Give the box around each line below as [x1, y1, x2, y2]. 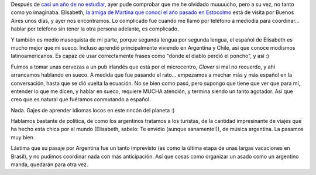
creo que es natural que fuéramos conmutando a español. [11, 96, 152, 103]
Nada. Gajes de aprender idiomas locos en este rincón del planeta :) [11, 107, 175, 114]
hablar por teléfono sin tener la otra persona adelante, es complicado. [11, 25, 179, 32]
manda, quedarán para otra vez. [11, 161, 88, 168]
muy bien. [11, 133, 35, 140]
